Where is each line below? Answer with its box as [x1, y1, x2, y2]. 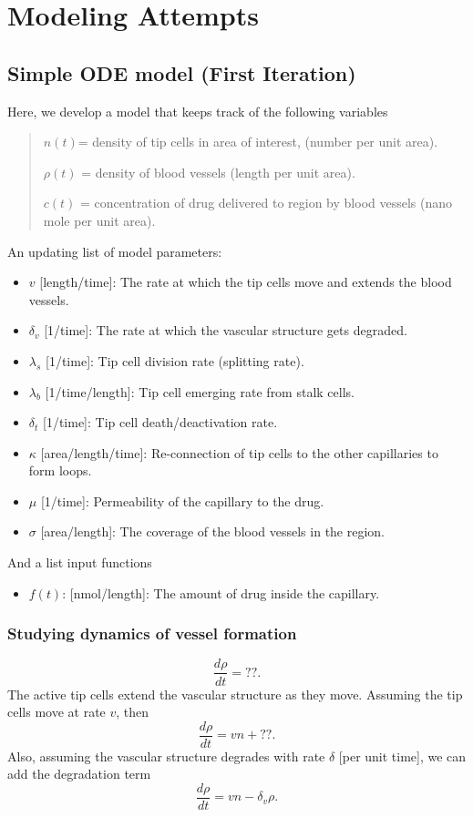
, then [116, 702, 149, 721]
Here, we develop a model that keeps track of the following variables [7, 101, 388, 120]
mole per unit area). [43, 210, 156, 230]
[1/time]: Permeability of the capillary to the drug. [40, 491, 324, 510]
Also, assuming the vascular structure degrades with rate [7, 746, 325, 765]
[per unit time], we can [338, 746, 467, 765]
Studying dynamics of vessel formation [7, 622, 297, 645]
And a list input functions [7, 553, 152, 572]
